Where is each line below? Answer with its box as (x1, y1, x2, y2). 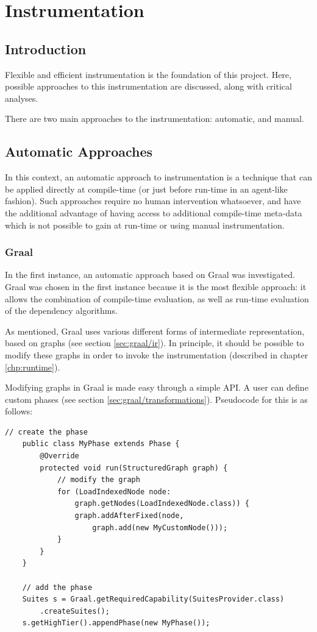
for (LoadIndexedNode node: (57, 487, 171, 496)
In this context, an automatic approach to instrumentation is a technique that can (5, 171, 312, 183)
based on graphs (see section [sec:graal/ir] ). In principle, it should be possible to (5, 336, 304, 349)
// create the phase (5, 427, 88, 436)
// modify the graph (57, 475, 140, 485)
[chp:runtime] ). (5, 360, 60, 373)
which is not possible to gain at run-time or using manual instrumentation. (5, 218, 285, 231)
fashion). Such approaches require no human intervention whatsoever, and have (5, 194, 301, 207)
